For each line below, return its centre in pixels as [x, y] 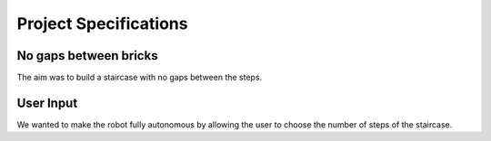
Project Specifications [102, 23]
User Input [47, 103]
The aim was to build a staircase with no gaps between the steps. [140, 78]
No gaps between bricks [87, 56]
